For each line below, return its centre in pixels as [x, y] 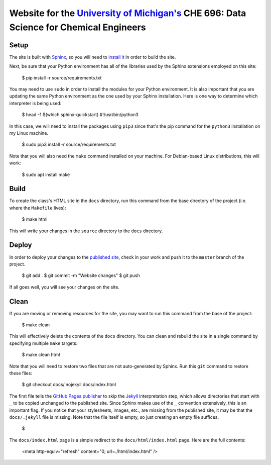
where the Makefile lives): [38, 208]
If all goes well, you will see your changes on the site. [64, 287]
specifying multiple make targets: [43, 343]
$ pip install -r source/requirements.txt [62, 77]
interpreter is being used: [35, 103]
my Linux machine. [29, 133]
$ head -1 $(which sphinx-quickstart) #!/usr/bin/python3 [80, 115]
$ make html [35, 219]
